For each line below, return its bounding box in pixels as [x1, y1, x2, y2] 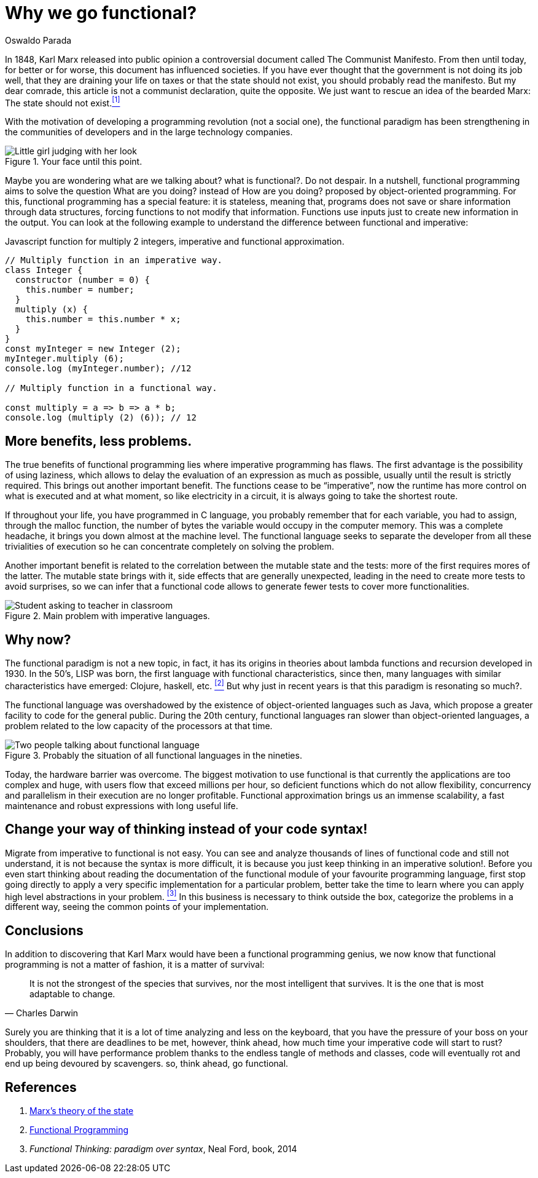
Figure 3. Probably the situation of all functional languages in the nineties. [5, 749, 302, 761]
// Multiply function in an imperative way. [5, 255, 223, 266]
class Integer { [5, 265, 83, 275]
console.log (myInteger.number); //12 [5, 363, 192, 374]
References [5, 1079, 77, 1095]
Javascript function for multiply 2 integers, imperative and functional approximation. [5, 236, 345, 247]
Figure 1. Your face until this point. [5, 156, 142, 167]
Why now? [5, 631, 71, 647]
